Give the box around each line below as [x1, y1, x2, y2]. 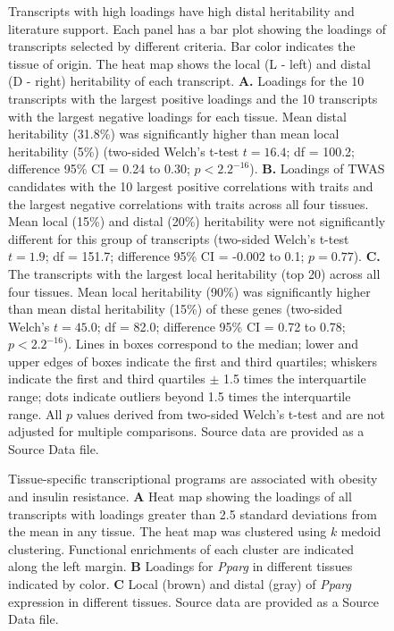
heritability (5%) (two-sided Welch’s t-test [8, 141, 239, 160]
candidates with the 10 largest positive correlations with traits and [8, 176, 373, 195]
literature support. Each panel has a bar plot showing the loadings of [8, 19, 387, 38]
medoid [340, 522, 381, 541]
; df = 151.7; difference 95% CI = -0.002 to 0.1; [45, 247, 305, 265]
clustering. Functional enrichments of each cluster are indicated [8, 539, 355, 558]
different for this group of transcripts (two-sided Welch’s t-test [8, 229, 349, 248]
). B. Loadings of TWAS [249, 159, 385, 178]
